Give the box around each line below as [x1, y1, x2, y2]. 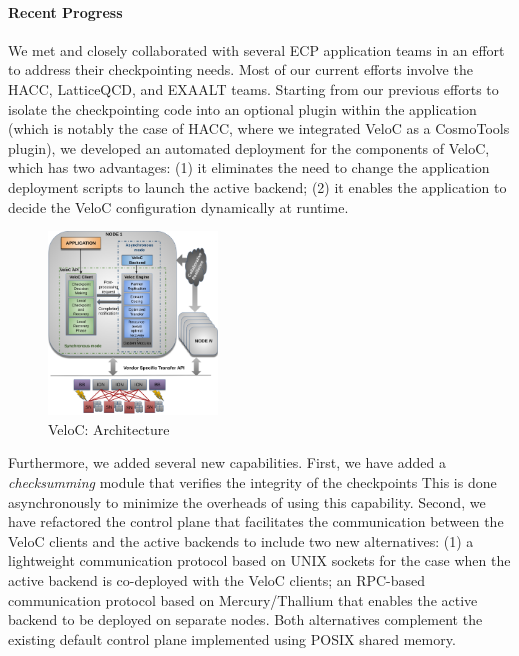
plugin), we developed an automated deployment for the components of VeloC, [8, 137, 490, 158]
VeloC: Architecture [48, 418, 170, 439]
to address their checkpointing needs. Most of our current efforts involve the [8, 59, 473, 80]
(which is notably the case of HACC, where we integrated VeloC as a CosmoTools [8, 118, 510, 139]
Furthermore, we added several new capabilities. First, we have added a [8, 452, 446, 473]
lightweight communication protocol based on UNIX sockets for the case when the [8, 550, 511, 571]
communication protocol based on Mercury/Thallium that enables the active [8, 589, 478, 610]
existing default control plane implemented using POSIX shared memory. [8, 628, 456, 649]
